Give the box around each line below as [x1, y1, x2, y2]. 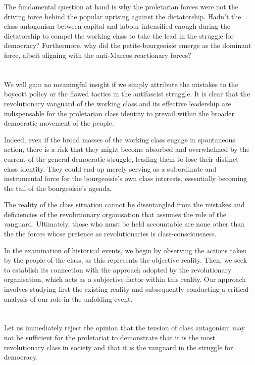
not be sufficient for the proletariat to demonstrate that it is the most [4, 332, 216, 342]
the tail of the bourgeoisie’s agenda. [4, 182, 112, 193]
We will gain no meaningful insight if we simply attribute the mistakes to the [4, 79, 238, 89]
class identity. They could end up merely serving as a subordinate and [4, 163, 217, 174]
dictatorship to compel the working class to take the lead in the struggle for [4, 30, 234, 41]
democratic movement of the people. [4, 118, 114, 128]
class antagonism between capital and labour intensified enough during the [4, 21, 230, 31]
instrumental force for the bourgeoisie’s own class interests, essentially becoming [4, 173, 247, 183]
